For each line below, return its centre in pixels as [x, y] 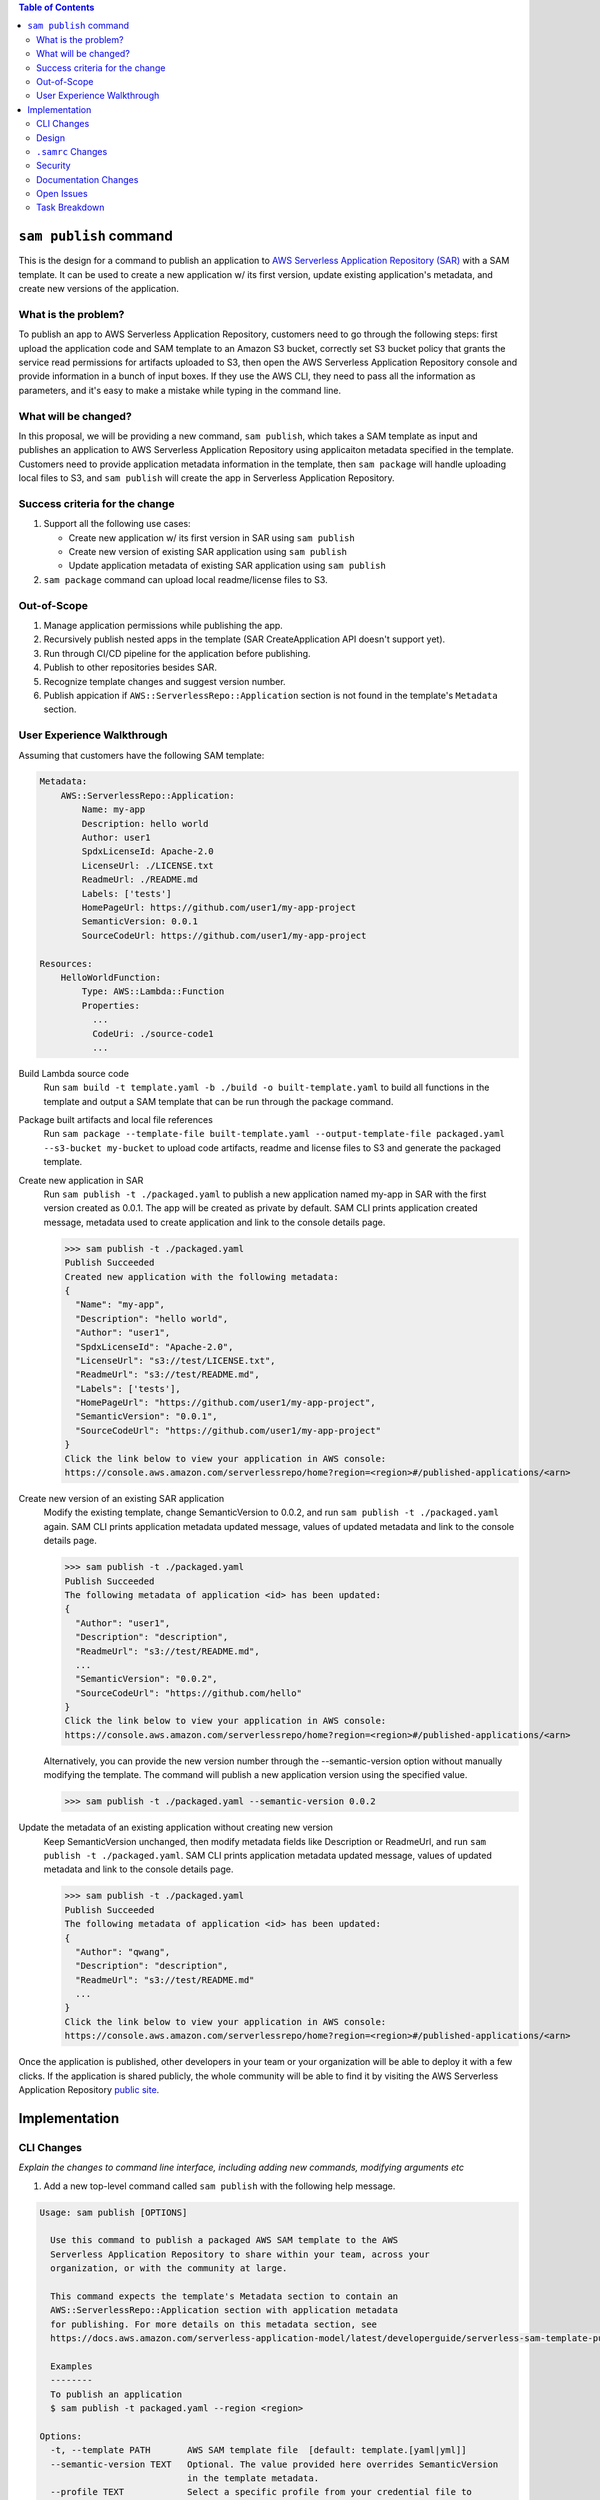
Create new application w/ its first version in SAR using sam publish [211, 537]
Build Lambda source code [74, 1073]
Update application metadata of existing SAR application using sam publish [227, 566]
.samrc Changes [72, 151]
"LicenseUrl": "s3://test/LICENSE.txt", [175, 1360]
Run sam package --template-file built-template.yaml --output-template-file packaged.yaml [274, 1134]
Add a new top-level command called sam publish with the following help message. [219, 2186]
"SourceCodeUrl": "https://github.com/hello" [188, 1693]
